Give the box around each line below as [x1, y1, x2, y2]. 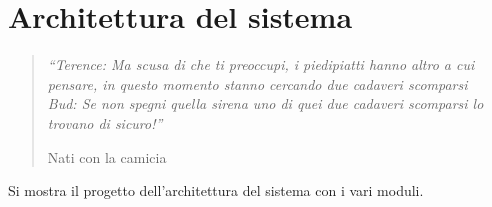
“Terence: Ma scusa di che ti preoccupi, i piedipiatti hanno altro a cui [47, 54, 475, 75]
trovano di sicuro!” [47, 112, 163, 133]
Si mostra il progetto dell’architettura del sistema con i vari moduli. [8, 180, 424, 201]
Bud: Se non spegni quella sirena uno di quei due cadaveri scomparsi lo [47, 93, 484, 114]
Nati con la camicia [47, 146, 167, 167]
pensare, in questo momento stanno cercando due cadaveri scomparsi [47, 73, 468, 94]
